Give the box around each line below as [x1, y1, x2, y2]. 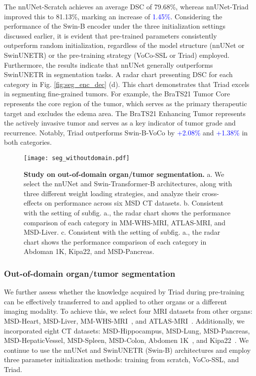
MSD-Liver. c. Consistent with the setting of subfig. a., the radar [24, 227, 220, 237]
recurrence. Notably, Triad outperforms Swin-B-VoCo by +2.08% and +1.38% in [4, 127, 248, 137]
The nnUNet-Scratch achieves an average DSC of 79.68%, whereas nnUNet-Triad [4, 1, 249, 11]
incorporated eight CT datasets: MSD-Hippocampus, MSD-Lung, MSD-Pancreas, [4, 325, 250, 335]
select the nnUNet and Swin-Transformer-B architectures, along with [24, 178, 232, 189]
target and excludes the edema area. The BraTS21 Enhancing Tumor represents [4, 108, 246, 118]
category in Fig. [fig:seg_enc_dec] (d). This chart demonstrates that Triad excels [4, 79, 250, 89]
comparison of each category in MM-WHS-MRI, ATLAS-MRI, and [24, 217, 226, 227]
